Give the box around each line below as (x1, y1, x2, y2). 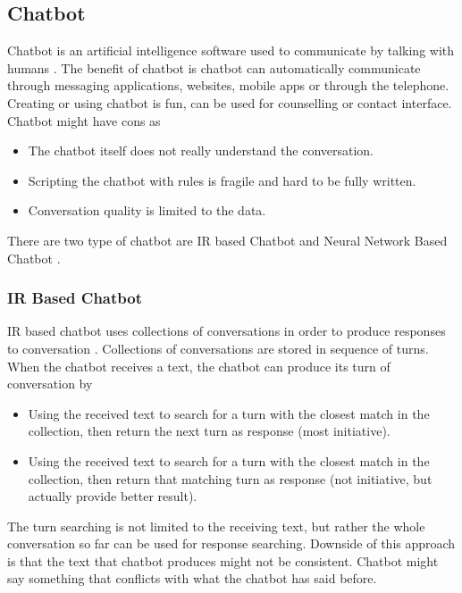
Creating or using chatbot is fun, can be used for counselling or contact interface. (7, 93, 452, 112)
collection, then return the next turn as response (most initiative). (28, 422, 391, 440)
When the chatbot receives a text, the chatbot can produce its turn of (7, 356, 391, 375)
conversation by (7, 374, 93, 393)
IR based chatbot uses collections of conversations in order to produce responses (7, 322, 446, 340)
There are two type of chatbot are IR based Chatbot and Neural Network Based (7, 230, 448, 249)
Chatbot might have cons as (7, 111, 161, 129)
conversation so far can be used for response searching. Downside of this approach (7, 534, 456, 553)
